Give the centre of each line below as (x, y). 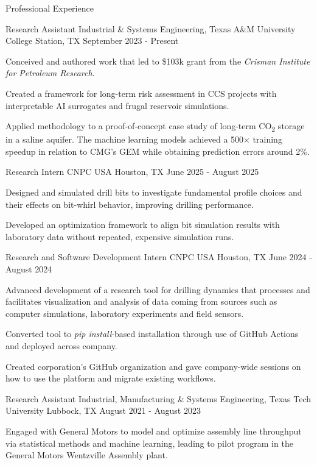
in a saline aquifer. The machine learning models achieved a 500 (125, 139)
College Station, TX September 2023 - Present (92, 41)
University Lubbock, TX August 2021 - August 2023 (103, 410)
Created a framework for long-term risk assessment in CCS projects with (141, 93)
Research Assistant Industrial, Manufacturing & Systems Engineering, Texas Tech (158, 398)
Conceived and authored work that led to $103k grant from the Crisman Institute (158, 61)
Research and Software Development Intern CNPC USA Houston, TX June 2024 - (159, 257)
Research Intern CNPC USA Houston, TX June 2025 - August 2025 (132, 172)
